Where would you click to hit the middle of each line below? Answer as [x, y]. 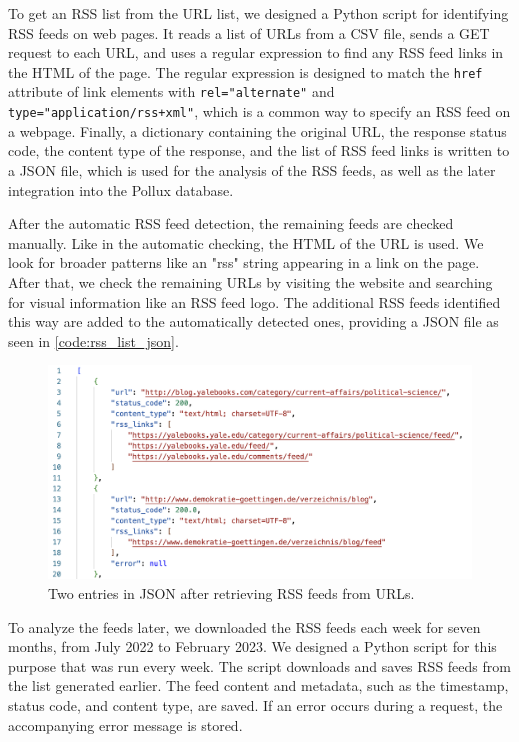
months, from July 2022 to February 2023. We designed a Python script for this [252, 646]
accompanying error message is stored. [125, 724]
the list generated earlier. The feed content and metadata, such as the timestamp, [258, 685]
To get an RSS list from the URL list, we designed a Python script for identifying [258, 13]
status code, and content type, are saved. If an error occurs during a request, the [255, 704]
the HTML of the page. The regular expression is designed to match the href [245, 71]
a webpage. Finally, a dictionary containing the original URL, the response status [257, 130]
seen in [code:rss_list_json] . [93, 340]
